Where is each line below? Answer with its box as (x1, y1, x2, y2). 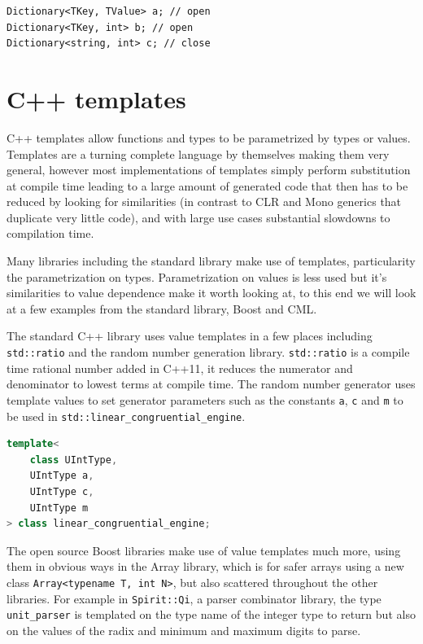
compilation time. (7, 225, 94, 242)
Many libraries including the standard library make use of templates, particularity (7, 252, 416, 269)
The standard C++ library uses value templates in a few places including (7, 327, 373, 344)
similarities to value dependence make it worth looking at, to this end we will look (7, 284, 416, 301)
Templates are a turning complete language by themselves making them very (7, 145, 390, 162)
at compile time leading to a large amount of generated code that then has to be (7, 177, 408, 194)
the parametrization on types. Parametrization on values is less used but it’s (7, 268, 387, 285)
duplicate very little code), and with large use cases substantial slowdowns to (7, 208, 390, 226)
